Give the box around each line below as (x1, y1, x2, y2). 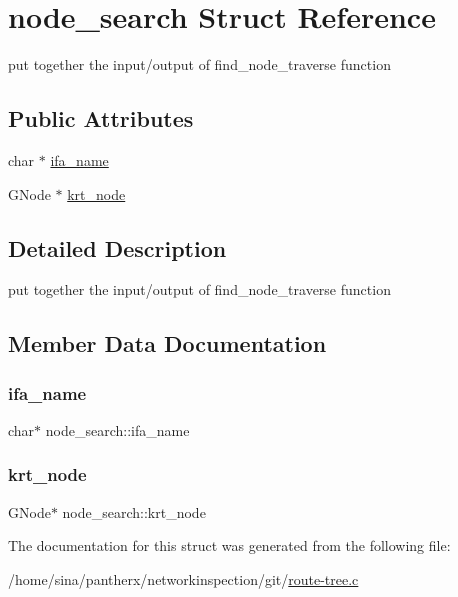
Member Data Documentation (8, 328, 327, 359)
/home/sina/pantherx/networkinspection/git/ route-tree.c (8, 568, 359, 589)
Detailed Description (8, 232, 227, 263)
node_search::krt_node (62, 501, 206, 522)
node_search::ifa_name (45, 419, 190, 440)
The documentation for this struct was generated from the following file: (8, 535, 451, 556)
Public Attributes (8, 103, 194, 134)
